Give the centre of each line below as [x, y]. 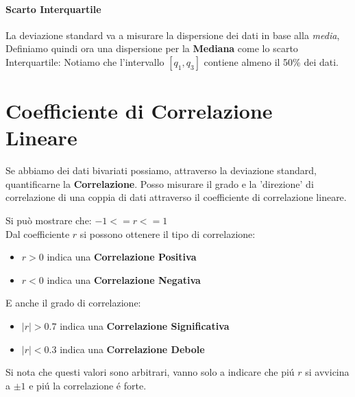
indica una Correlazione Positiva [122, 257]
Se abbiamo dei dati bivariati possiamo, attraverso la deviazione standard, [161, 170]
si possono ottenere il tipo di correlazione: [168, 233]
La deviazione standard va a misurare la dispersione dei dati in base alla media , [173, 35]
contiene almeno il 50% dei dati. [271, 61]
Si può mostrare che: [49, 220]
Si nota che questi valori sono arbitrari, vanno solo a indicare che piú [150, 372]
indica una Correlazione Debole [132, 349]
